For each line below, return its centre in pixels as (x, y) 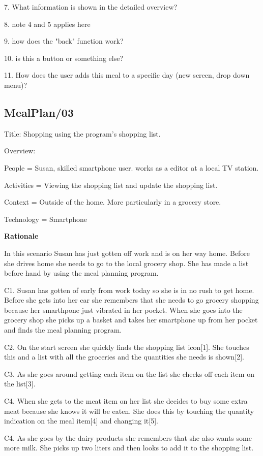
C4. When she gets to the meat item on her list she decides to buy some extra (126, 401)
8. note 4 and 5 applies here (47, 24)
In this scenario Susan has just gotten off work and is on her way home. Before (127, 253)
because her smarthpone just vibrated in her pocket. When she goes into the (123, 310)
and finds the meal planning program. (63, 330)
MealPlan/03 (39, 112)
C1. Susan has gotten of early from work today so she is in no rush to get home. (129, 290)
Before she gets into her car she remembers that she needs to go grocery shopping (131, 300)
